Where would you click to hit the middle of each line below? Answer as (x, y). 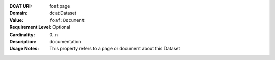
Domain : (19, 13)
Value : (17, 20)
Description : (23, 41)
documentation (65, 41)
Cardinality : (22, 34)
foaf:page (60, 6)
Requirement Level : (31, 27)
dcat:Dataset (63, 13)
